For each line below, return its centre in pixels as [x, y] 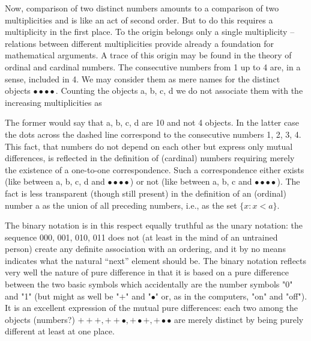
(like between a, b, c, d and [55, 181]
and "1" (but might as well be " [62, 296]
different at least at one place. [60, 331]
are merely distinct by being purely [239, 319]
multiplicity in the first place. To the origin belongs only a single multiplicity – [150, 32]
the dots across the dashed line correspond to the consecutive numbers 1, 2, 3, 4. [153, 134]
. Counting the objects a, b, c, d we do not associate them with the [179, 91]
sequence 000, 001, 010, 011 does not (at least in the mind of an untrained [141, 237]
